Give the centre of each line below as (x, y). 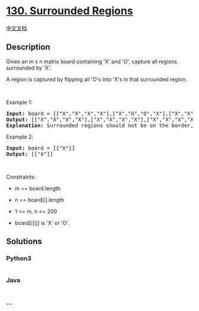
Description (28, 47)
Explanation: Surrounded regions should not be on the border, (100, 125)
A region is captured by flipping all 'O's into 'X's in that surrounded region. (97, 79)
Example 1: (19, 102)
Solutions (24, 242)
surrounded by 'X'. (29, 68)
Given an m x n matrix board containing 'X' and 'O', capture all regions (92, 61)
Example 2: (20, 137)
